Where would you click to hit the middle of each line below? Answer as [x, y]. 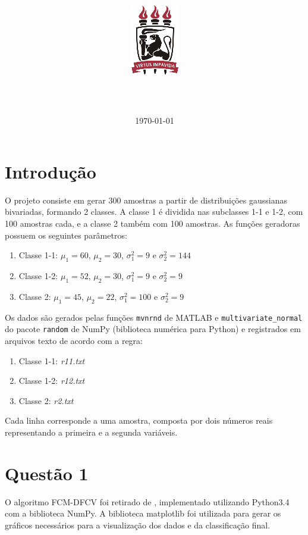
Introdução [51, 171]
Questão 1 [47, 473]
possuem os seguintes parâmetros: [66, 235]
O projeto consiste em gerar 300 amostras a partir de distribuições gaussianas [146, 200]
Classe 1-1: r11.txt [52, 360]
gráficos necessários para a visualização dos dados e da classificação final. [138, 525]
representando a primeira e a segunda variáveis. [91, 432]
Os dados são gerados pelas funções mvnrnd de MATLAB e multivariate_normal [154, 317]
